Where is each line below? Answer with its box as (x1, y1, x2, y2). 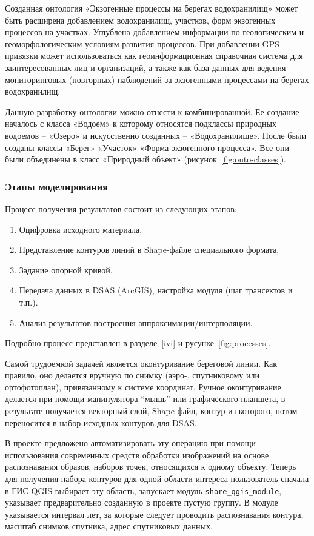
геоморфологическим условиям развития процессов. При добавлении (5, 37, 259, 50)
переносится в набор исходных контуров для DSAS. (5, 416, 197, 429)
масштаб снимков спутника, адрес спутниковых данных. (5, 520, 213, 532)
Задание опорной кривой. (19, 263, 113, 276)
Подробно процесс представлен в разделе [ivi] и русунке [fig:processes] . (5, 337, 271, 349)
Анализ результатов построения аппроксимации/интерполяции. (19, 316, 253, 329)
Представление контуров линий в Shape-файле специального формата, (19, 243, 279, 256)
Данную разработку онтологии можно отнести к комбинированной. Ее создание (5, 105, 299, 118)
